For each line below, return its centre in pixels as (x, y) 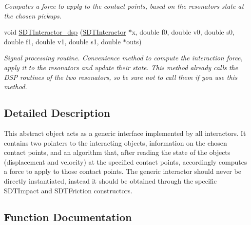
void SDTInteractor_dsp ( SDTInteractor (65, 32)
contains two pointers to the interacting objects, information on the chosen (116, 142)
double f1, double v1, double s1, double (62, 41)
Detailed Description (57, 113)
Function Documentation (68, 216)
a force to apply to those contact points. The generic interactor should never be (123, 171)
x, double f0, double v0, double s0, (183, 32)
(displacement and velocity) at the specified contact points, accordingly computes (125, 161)
